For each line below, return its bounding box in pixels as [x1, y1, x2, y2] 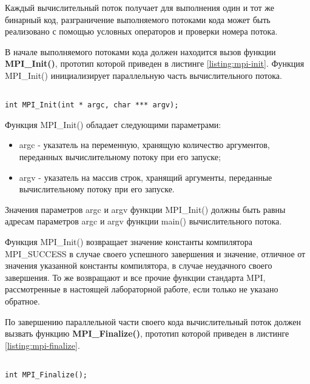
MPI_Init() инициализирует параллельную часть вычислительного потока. [5, 69, 282, 81]
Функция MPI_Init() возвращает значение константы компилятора [5, 235, 252, 248]
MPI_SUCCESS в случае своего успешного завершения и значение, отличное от [5, 247, 306, 260]
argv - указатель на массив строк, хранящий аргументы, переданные [19, 170, 272, 183]
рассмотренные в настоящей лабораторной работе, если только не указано [5, 283, 278, 295]
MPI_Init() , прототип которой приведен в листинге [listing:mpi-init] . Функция [5, 57, 305, 70]
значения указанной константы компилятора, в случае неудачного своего [5, 259, 272, 272]
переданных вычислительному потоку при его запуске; [19, 150, 221, 163]
